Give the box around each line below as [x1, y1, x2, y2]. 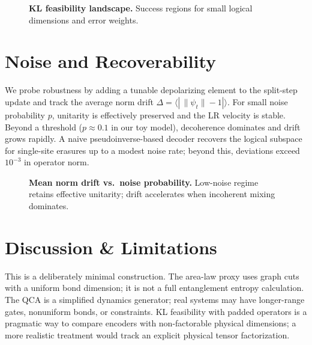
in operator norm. [23, 156, 89, 168]
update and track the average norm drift [5, 95, 154, 108]
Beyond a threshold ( [5, 120, 83, 133]
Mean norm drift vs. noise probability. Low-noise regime [29, 176, 259, 188]
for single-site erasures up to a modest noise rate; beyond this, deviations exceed [5, 144, 300, 156]
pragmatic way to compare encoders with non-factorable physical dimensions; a [5, 317, 296, 329]
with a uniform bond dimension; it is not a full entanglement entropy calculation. [5, 281, 304, 294]
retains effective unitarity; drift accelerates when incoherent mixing [29, 188, 275, 200]
